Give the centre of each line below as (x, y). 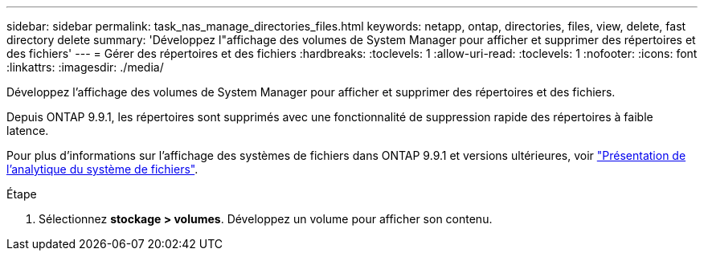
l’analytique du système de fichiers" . (102, 169)
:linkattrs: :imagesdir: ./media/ (85, 67)
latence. (28, 131)
